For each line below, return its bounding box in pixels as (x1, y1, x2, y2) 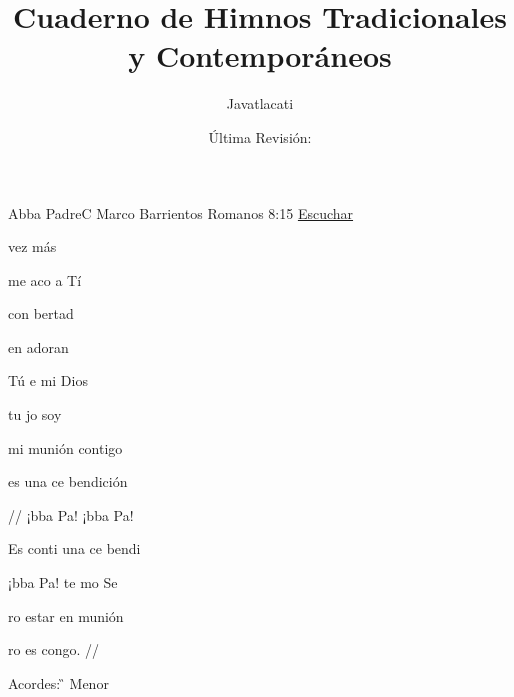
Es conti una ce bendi (8, 538, 141, 559)
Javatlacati (226, 93, 294, 114)
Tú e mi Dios (8, 370, 88, 391)
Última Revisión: (208, 126, 312, 147)
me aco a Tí (8, 269, 82, 290)
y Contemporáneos (128, 35, 392, 76)
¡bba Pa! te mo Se (8, 572, 118, 593)
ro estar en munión (8, 605, 124, 626)
